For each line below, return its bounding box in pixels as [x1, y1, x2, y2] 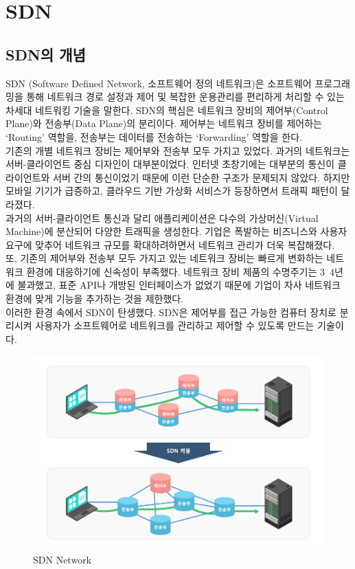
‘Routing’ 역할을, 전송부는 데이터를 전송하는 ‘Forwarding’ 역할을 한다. [5, 129, 302, 144]
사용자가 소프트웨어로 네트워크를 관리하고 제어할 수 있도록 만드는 [35, 318, 314, 333]
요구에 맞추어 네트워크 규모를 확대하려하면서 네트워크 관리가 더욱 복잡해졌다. [5, 237, 335, 252]
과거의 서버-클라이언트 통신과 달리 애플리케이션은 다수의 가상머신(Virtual [5, 210, 319, 225]
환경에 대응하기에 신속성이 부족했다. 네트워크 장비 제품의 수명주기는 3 [26, 264, 325, 278]
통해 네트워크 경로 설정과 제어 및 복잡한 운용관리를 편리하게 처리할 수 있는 [26, 89, 345, 104]
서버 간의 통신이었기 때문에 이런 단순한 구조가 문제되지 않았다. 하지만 [53, 170, 350, 184]
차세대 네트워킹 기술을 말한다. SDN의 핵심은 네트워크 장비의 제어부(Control [5, 102, 328, 117]
